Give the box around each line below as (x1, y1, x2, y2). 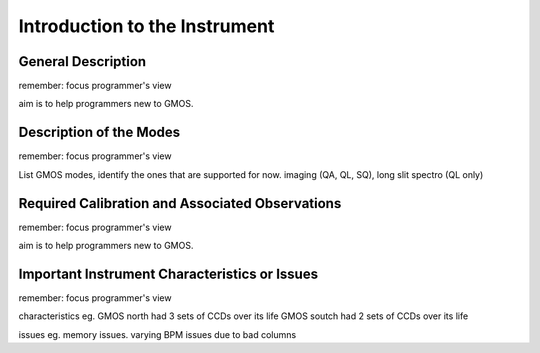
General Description (18, 53, 147, 70)
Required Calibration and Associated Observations (18, 195, 342, 212)
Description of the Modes (18, 124, 181, 141)
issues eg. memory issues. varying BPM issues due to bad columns (18, 328, 297, 340)
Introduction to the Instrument (18, 15, 275, 37)
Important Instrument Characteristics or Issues (18, 265, 319, 282)
